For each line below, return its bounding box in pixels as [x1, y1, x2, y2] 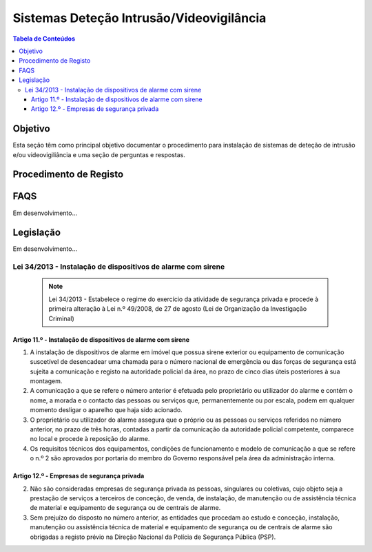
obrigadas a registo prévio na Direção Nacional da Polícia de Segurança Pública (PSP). [30, 533, 276, 541]
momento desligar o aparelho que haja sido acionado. [30, 406, 183, 414]
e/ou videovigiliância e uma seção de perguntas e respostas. [12, 150, 185, 159]
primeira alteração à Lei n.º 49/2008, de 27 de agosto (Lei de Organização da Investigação [48, 305, 307, 313]
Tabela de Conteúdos [12, 34, 76, 43]
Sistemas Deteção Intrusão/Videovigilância [12, 10, 267, 25]
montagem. [30, 377, 63, 385]
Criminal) [48, 314, 75, 323]
